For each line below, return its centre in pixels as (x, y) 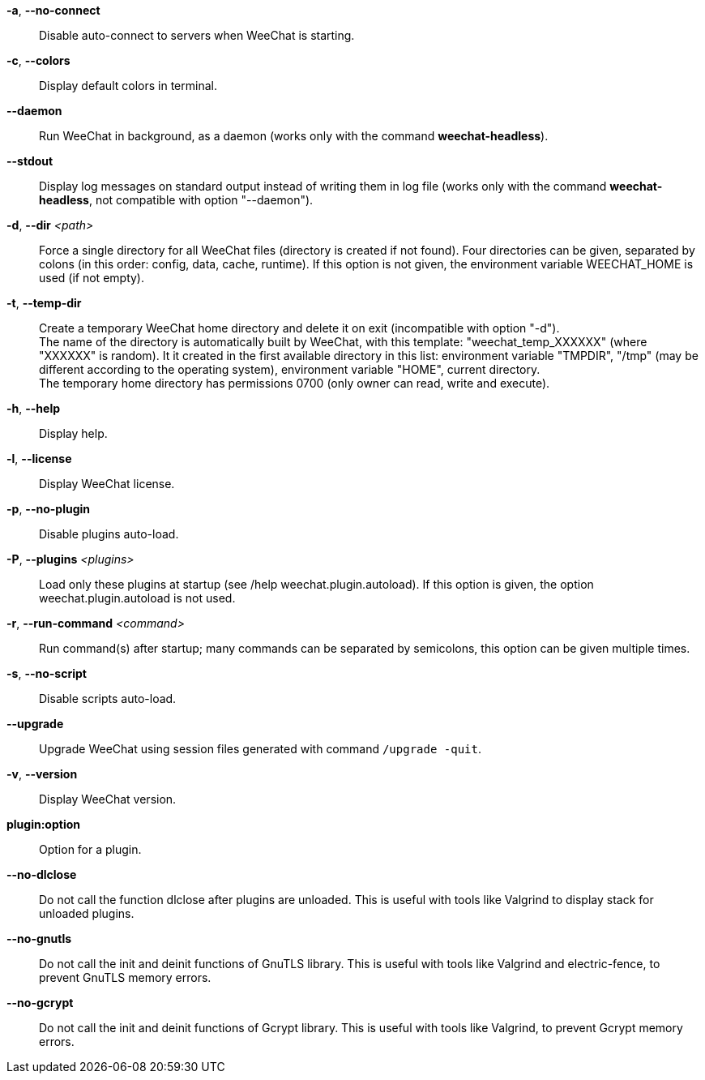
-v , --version (42, 774)
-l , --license (39, 459)
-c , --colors (38, 60)
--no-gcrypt (40, 1003)
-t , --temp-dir (44, 303)
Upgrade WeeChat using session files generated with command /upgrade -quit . (260, 749)
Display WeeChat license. (107, 484)
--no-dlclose (42, 874)
